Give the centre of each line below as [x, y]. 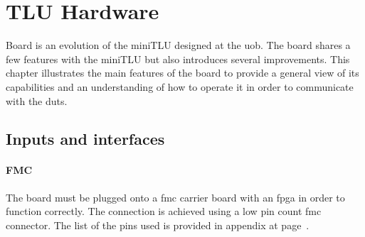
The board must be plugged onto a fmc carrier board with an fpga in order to [175, 197]
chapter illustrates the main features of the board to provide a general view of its [182, 73]
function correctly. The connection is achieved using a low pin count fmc [164, 211]
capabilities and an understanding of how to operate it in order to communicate [180, 86]
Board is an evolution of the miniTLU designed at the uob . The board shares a [178, 45]
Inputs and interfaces [85, 139]
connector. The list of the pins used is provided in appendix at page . [158, 225]
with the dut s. [37, 100]
